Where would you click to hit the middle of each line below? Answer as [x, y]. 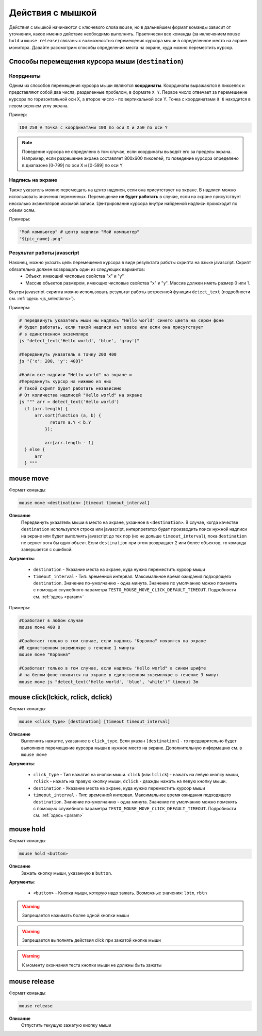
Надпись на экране [33, 180]
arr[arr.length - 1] [69, 443]
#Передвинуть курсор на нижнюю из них [65, 382]
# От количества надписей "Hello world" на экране [81, 395]
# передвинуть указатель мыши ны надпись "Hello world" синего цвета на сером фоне [122, 320]
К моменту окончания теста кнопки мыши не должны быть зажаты [92, 965]
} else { [35, 450]
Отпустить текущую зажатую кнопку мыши [66, 1025]
